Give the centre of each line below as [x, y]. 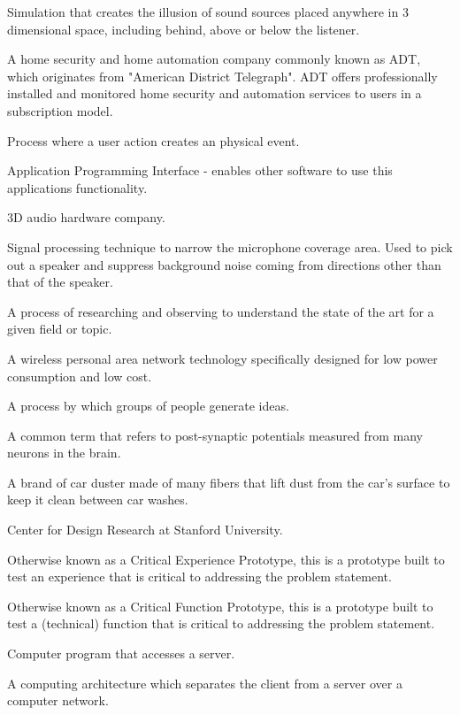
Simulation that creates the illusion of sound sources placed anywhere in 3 [208, 12]
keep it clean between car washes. [98, 500]
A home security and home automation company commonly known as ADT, [214, 59]
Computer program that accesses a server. [121, 653]
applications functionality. [77, 187]
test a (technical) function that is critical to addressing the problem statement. [221, 623]
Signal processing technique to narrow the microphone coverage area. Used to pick [230, 246]
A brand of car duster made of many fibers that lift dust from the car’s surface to [229, 482]
